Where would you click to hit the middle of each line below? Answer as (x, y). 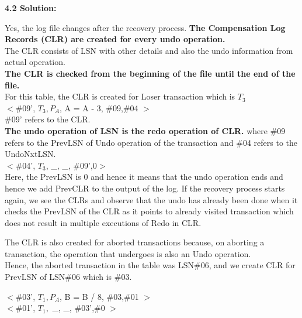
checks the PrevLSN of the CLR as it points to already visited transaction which (149, 211)
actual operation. (35, 62)
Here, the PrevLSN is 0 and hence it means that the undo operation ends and (144, 177)
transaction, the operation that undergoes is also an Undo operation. (128, 253)
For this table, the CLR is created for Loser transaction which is (120, 96)
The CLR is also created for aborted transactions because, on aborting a (135, 242)
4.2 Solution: (31, 8)
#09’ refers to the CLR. (48, 119)
